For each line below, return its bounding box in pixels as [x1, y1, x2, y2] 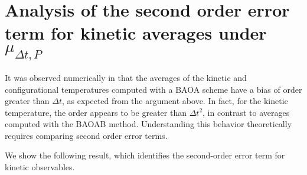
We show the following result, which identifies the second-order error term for [5, 149, 285, 161]
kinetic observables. [5, 161, 75, 173]
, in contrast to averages [203, 106, 290, 118]
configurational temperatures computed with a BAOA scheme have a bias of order [5, 83, 302, 95]
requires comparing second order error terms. [5, 129, 168, 141]
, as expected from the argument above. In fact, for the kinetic [61, 95, 288, 107]
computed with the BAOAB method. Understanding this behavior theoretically [5, 118, 292, 130]
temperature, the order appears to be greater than [5, 106, 187, 118]
